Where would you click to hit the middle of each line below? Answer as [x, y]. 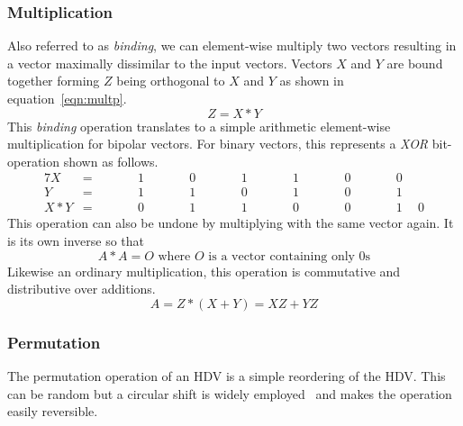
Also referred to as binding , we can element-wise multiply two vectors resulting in [232, 45]
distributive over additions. [82, 289]
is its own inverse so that [76, 241]
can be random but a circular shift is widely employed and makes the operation [230, 393]
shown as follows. [111, 161]
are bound [415, 63]
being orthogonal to [171, 81]
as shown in [312, 81]
